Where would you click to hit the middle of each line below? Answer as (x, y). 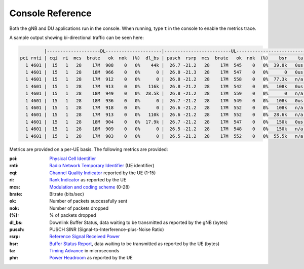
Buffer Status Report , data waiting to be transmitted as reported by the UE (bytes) (135, 244)
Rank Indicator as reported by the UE (88, 180)
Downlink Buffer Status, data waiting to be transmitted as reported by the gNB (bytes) (139, 222)
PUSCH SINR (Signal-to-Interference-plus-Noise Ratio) (107, 229)
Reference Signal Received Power (85, 237)
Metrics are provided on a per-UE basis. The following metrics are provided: (89, 149)
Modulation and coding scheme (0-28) (90, 187)
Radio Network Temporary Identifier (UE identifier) (102, 166)
